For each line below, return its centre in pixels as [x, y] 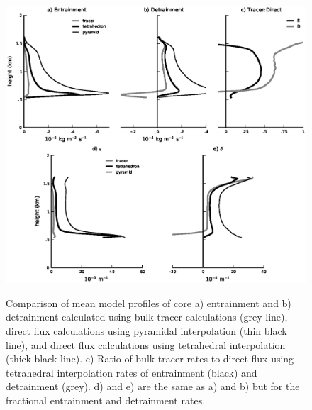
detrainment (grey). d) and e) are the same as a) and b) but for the [153, 386]
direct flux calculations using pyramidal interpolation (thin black [146, 331]
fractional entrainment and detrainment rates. [106, 400]
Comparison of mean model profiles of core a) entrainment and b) [149, 303]
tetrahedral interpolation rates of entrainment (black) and [132, 372]
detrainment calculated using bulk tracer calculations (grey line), [147, 317]
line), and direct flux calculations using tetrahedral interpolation [146, 344]
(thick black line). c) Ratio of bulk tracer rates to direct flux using [150, 359]
